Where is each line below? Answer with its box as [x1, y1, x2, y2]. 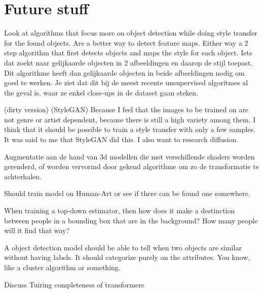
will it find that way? [4, 225, 70, 236]
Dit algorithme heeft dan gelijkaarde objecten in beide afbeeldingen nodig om [4, 67, 245, 78]
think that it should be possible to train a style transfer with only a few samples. [4, 124, 256, 135]
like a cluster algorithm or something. [4, 262, 121, 272]
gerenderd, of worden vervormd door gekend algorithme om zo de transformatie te [4, 161, 259, 172]
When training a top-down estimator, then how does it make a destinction [4, 205, 235, 216]
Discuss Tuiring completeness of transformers [4, 279, 144, 289]
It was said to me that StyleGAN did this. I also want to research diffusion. [4, 134, 239, 145]
